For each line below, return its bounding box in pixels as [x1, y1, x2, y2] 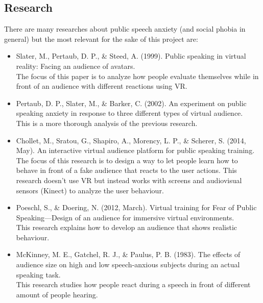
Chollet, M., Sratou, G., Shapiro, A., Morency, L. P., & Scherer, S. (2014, [16, 135, 246, 145]
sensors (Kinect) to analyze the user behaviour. [16, 185, 164, 195]
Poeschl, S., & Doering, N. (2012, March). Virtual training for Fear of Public [16, 202, 257, 213]
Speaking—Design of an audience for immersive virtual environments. [16, 212, 234, 222]
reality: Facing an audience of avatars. [16, 60, 135, 71]
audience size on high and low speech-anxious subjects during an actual [16, 259, 240, 270]
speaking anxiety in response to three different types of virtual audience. [16, 108, 243, 118]
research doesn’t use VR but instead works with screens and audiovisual [16, 174, 242, 185]
